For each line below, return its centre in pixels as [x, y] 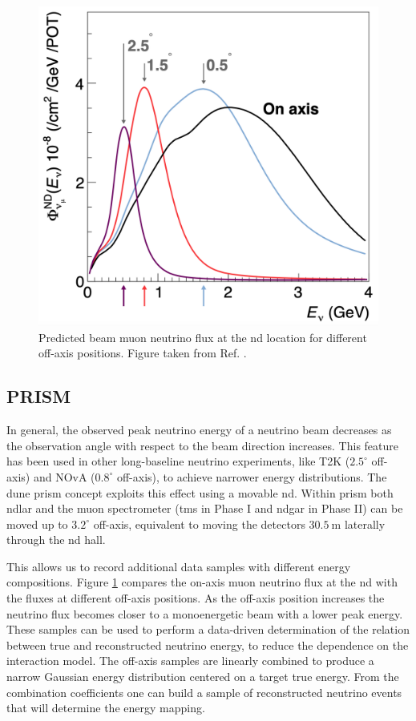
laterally [365, 524]
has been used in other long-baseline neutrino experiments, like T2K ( [178, 461]
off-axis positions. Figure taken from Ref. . [143, 353]
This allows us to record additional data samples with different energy [179, 566]
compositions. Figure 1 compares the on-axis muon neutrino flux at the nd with [202, 582]
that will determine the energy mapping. [106, 708]
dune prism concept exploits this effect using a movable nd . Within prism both [200, 492]
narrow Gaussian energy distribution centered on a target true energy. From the [203, 677]
